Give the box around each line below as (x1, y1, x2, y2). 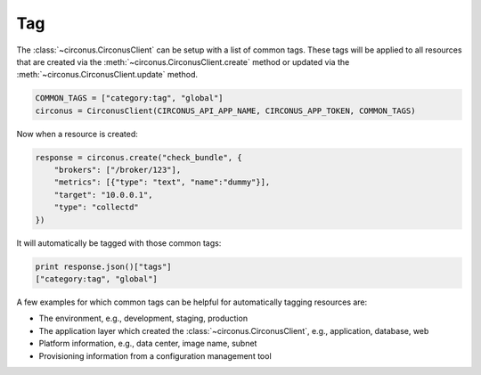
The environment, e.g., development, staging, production (38, 313, 249, 324)
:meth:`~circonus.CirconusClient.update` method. (16, 69, 198, 80)
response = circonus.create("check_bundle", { (35, 152, 242, 162)
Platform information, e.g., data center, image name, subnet (38, 338, 257, 349)
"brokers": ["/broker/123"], (53, 165, 182, 175)
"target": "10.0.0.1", (53, 190, 153, 200)
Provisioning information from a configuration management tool (38, 350, 272, 361)
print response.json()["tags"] (35, 261, 173, 272)
